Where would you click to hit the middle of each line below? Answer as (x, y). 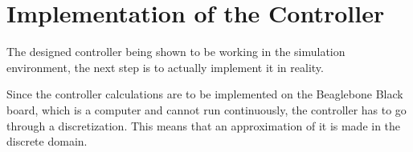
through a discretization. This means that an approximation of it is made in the (204, 125)
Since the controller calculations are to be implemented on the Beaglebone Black (205, 94)
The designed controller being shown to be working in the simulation (176, 52)
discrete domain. (47, 141)
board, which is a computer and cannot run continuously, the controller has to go (206, 109)
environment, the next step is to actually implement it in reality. (165, 67)
